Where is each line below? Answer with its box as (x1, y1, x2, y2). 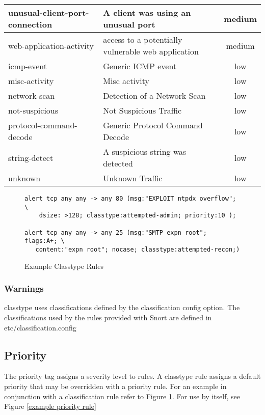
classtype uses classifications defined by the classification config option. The (4, 302, 240, 313)
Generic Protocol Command (103, 119, 203, 131)
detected (103, 157, 133, 169)
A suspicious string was (103, 146, 187, 157)
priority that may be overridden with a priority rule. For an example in (4, 380, 227, 391)
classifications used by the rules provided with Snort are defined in (4, 312, 212, 322)
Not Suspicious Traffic (103, 104, 182, 116)
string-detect (8, 151, 54, 163)
